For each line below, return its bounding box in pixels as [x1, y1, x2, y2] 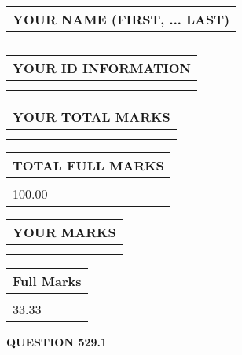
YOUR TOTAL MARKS [13, 108, 170, 126]
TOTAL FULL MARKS [13, 156, 164, 174]
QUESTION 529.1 [6, 334, 108, 350]
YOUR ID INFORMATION [13, 59, 191, 77]
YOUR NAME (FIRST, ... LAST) [13, 10, 230, 28]
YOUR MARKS [13, 223, 116, 241]
